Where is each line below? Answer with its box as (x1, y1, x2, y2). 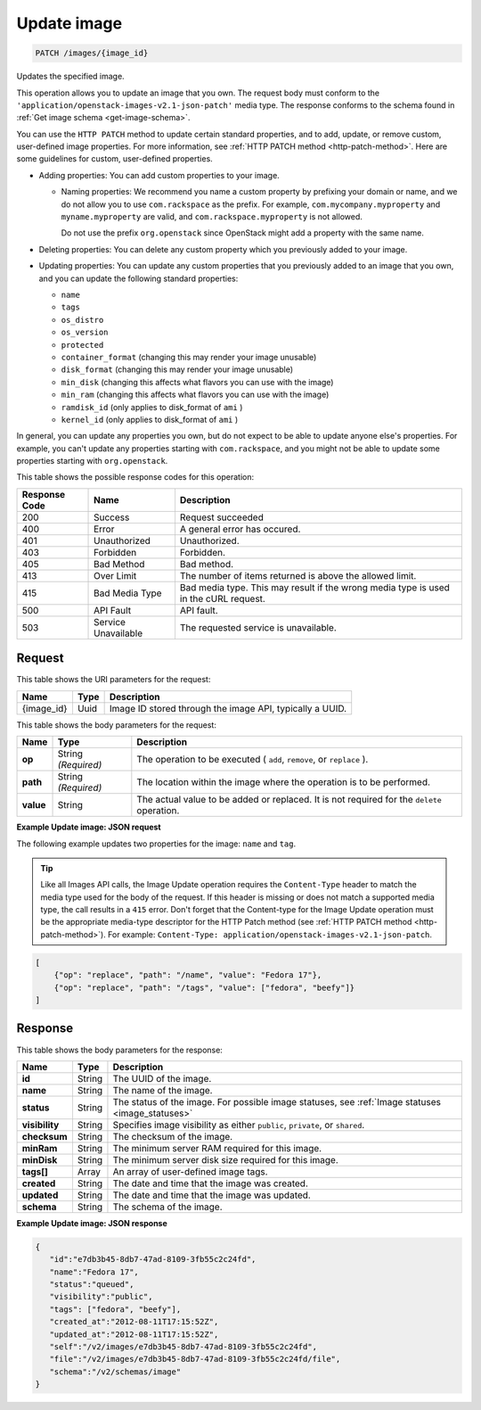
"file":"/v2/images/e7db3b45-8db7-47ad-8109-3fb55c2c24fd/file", (49, 1354, 341, 1365)
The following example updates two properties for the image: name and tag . (16, 838, 297, 849)
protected (61, 340, 104, 350)
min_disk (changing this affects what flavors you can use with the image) (61, 376, 334, 387)
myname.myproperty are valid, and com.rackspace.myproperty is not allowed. (61, 211, 363, 222)
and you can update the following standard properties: (38, 273, 239, 284)
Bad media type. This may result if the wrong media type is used (179, 581, 450, 593)
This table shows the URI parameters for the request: (16, 674, 211, 685)
